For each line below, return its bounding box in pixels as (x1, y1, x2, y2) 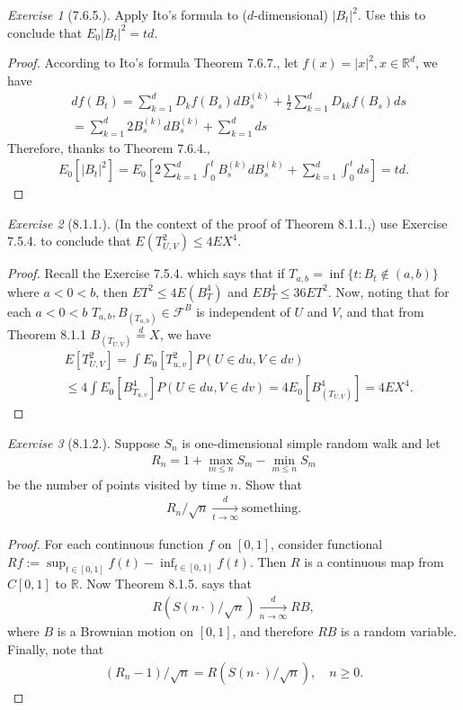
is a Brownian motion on (57, 622, 193, 641)
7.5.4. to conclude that (7, 231, 131, 250)
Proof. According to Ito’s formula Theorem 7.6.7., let (7, 53, 298, 72)
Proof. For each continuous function (7, 535, 204, 553)
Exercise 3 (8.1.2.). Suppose (7, 433, 160, 452)
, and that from (339, 301, 424, 320)
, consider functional (270, 535, 383, 553)
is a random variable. (341, 622, 457, 641)
